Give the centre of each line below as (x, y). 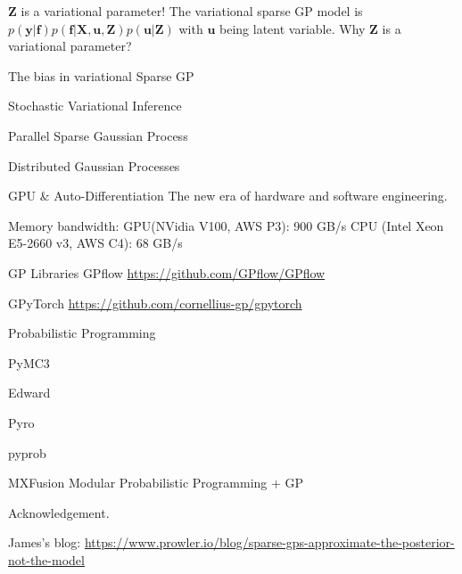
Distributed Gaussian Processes (94, 165)
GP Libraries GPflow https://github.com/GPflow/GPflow (167, 272)
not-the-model (46, 559)
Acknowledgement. (59, 512)
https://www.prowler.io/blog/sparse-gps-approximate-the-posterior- (269, 542)
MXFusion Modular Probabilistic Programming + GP (156, 483)
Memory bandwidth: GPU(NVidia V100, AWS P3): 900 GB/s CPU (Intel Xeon (226, 225)
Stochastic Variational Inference (95, 106)
